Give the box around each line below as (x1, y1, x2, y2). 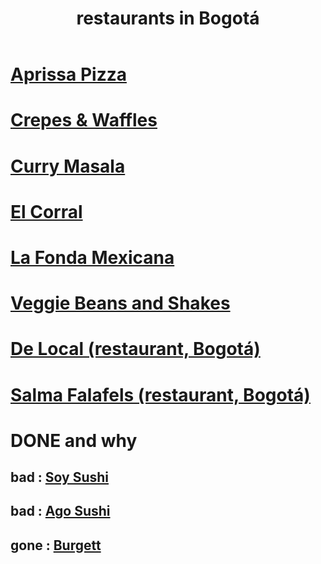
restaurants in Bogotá (76, 7, 260, 30)
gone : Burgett (10, 537, 102, 554)
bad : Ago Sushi (10, 503, 111, 520)
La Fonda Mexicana (10, 246, 175, 269)
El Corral (10, 200, 83, 223)
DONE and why (10, 429, 138, 452)
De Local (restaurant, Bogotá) (10, 338, 261, 361)
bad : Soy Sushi (10, 469, 110, 486)
